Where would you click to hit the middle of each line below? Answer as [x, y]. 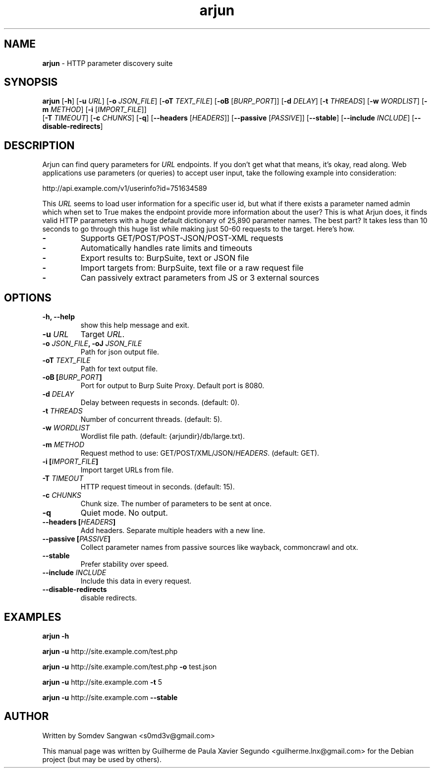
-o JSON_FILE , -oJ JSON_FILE [92, 344]
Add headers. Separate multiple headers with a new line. [173, 531]
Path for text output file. [119, 369]
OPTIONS [28, 297]
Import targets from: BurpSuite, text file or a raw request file [192, 268]
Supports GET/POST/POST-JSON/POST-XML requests [182, 238]
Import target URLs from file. [127, 470]
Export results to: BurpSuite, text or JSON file [165, 258]
